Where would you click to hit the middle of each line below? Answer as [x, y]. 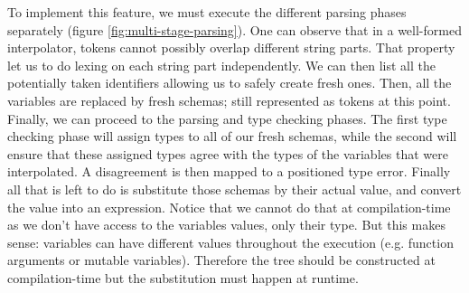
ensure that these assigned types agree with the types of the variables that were [228, 153]
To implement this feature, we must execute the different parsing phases [207, 12]
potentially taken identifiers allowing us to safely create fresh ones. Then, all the [230, 83]
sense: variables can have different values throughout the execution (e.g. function [230, 242]
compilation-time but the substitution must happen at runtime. [183, 277]
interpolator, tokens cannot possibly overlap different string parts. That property [231, 47]
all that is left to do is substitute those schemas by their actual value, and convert [234, 189]
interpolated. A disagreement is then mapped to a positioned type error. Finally [229, 171]
